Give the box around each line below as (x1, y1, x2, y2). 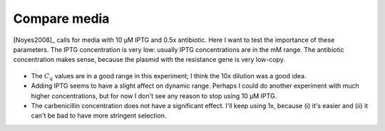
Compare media (13, 11, 110, 26)
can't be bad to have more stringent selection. (31, 111, 167, 120)
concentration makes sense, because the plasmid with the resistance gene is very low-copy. (13, 56, 285, 64)
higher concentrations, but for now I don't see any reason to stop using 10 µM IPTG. (31, 91, 277, 100)
